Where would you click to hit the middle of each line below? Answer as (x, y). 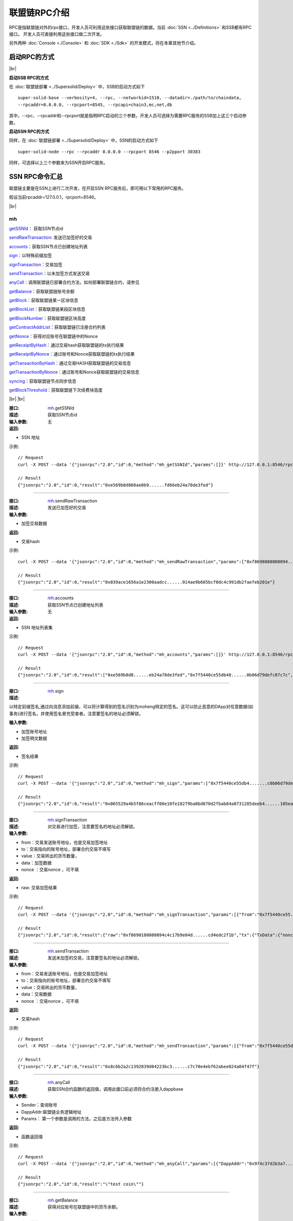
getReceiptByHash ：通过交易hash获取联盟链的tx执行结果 (67, 345)
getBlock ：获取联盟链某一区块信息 (43, 300)
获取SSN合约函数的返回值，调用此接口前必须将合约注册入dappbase (115, 1089)
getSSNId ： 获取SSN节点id (36, 228)
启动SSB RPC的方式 (29, 78)
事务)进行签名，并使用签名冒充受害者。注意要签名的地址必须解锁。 (76, 714)
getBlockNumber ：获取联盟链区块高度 (48, 318)
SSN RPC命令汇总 (36, 177)
